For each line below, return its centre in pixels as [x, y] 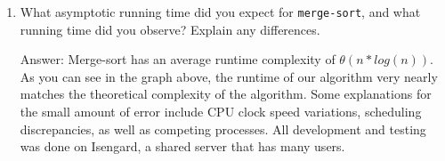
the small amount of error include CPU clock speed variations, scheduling [221, 112]
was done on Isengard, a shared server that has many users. [182, 146]
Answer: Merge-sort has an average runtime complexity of [178, 59]
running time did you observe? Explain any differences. [170, 29]
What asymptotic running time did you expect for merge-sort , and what [220, 12]
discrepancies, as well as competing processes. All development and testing [223, 129]
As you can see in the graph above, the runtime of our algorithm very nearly [229, 76]
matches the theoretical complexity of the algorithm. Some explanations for [226, 94]
